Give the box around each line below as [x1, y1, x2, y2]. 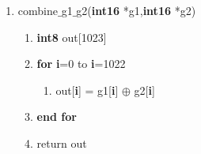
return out [36, 134, 87, 151]
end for [36, 108, 77, 125]
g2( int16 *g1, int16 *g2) [76, 2, 196, 18]
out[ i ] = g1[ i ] [55, 81, 119, 98]
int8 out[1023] [36, 28, 107, 45]
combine [17, 2, 58, 18]
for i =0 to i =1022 [36, 55, 126, 72]
